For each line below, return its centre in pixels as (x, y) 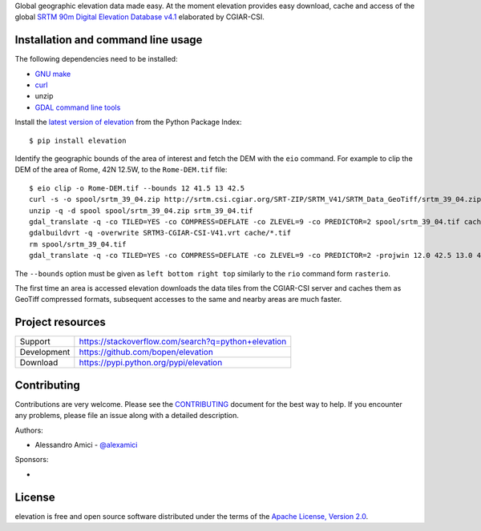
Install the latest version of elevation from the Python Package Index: (128, 122)
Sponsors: (32, 460)
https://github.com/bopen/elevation (146, 352)
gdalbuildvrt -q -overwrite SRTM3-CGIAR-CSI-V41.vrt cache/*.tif (160, 233)
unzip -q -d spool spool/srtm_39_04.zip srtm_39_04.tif (141, 211)
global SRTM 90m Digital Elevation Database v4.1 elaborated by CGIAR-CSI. (139, 17)
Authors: (29, 430)
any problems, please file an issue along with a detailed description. (127, 416)
